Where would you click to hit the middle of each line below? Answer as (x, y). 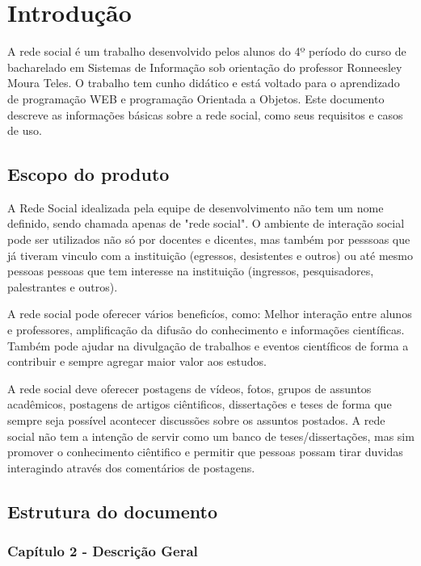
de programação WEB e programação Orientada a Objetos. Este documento (196, 98)
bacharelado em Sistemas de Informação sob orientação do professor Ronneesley (205, 67)
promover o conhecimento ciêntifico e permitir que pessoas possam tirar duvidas (205, 452)
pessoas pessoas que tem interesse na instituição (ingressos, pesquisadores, (191, 271)
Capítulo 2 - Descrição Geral (103, 551)
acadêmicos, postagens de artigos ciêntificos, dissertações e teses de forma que (200, 404)
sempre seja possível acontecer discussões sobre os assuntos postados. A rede (196, 420)
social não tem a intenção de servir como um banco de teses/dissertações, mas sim (211, 436)
